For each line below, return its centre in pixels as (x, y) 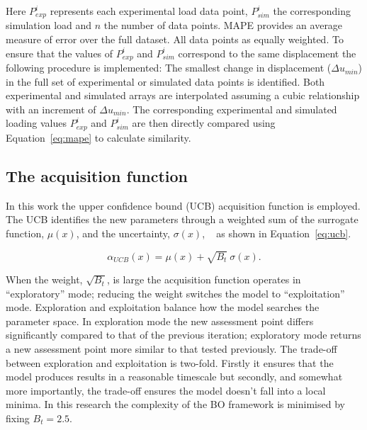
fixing (18, 418)
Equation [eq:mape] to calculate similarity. (98, 137)
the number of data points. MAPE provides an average (223, 25)
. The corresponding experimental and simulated (232, 109)
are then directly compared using (204, 123)
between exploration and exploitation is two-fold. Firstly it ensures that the (170, 362)
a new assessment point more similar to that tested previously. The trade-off (171, 349)
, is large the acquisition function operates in (204, 279)
